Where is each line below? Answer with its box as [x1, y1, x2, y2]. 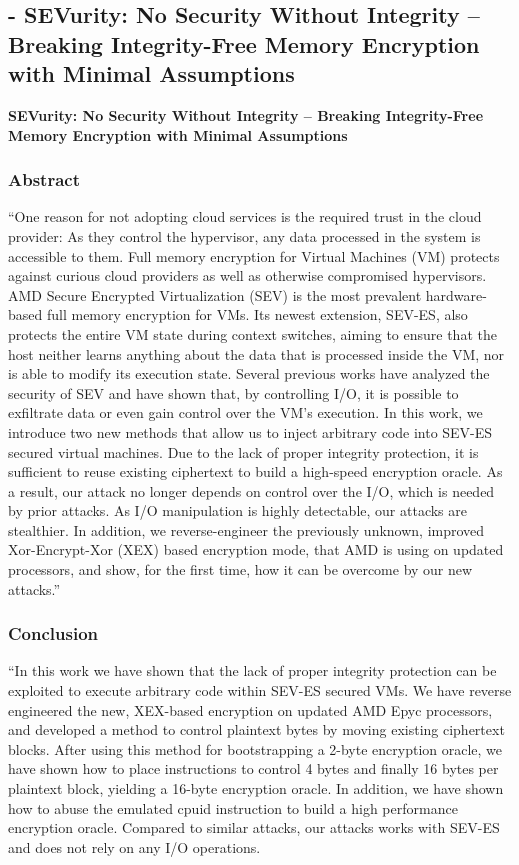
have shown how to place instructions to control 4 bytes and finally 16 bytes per [8, 758, 499, 779]
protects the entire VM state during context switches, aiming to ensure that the [8, 323, 497, 344]
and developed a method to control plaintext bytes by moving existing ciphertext [8, 719, 505, 740]
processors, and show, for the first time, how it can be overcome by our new [8, 559, 473, 580]
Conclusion [8, 621, 98, 646]
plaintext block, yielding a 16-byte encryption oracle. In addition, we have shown [8, 778, 504, 799]
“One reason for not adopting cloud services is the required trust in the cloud [8, 206, 482, 227]
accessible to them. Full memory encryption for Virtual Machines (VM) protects [8, 245, 500, 266]
